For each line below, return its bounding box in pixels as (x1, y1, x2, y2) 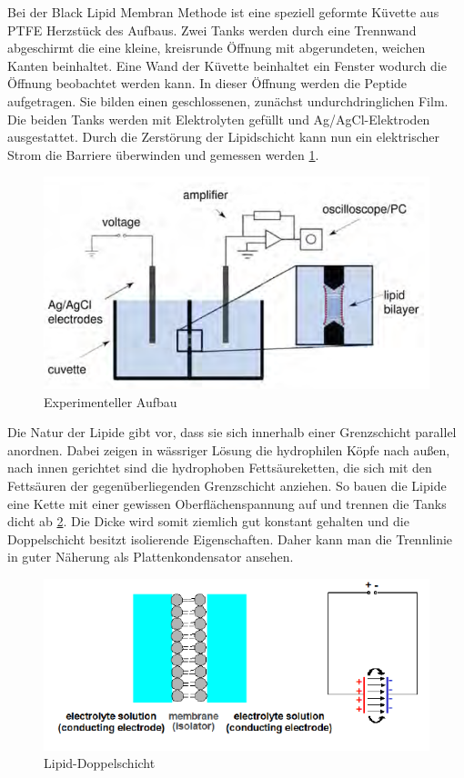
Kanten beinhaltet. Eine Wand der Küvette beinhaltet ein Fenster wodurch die (7, 55, 447, 75)
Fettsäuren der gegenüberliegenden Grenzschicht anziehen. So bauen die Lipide (7, 475, 447, 494)
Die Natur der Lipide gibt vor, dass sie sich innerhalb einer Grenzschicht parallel (7, 423, 457, 442)
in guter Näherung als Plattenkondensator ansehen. (7, 547, 294, 566)
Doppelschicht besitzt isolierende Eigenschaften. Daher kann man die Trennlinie (7, 529, 453, 548)
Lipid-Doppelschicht (44, 753, 156, 773)
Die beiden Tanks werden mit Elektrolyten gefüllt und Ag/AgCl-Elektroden (7, 109, 430, 128)
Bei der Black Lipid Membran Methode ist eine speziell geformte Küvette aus (7, 3, 439, 21)
